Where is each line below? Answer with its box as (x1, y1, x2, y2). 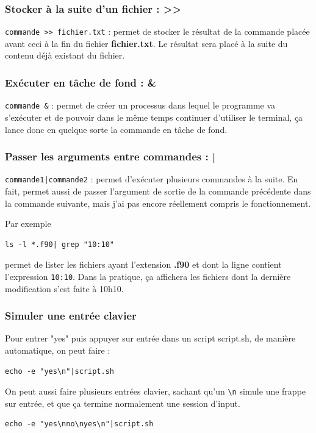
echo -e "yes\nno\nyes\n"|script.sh (5, 420, 154, 429)
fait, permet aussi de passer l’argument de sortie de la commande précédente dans (5, 185, 311, 197)
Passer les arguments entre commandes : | (5, 149, 216, 164)
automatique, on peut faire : (5, 344, 110, 357)
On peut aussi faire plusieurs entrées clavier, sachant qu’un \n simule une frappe (5, 385, 306, 398)
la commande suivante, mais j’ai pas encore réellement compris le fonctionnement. (5, 196, 311, 209)
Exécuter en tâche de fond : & (5, 74, 157, 90)
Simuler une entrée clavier (5, 308, 137, 323)
